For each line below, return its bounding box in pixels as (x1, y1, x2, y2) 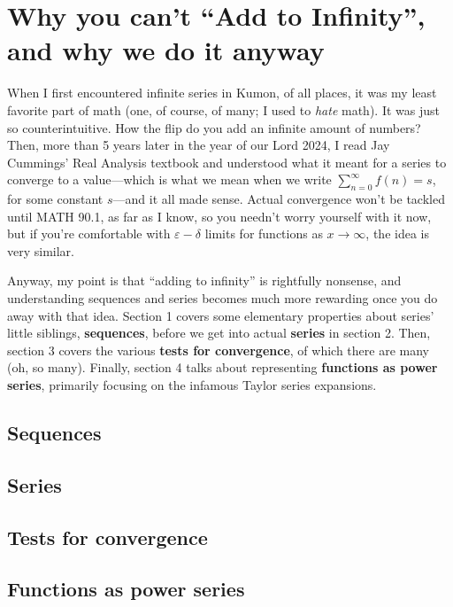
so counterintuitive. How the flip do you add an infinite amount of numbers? (7, 118, 421, 136)
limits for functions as (204, 224, 323, 243)
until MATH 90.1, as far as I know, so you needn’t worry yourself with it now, (7, 206, 432, 225)
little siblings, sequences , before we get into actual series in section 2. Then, (7, 323, 431, 342)
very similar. (7, 241, 74, 260)
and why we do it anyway (7, 32, 325, 68)
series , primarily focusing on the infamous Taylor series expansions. (7, 376, 377, 394)
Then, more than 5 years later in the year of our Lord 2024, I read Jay (7, 136, 390, 154)
